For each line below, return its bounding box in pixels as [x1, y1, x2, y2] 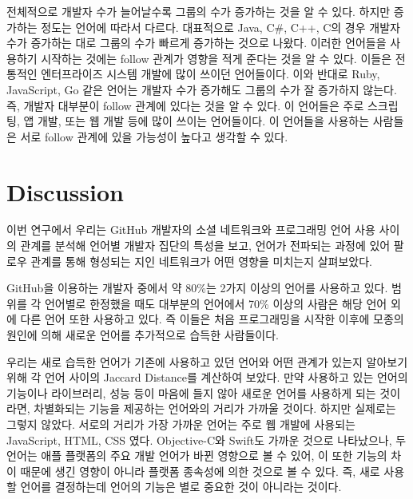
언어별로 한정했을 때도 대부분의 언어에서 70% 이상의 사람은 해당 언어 [44, 295, 387, 311]
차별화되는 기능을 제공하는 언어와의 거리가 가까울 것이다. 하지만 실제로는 [34, 400, 396, 417]
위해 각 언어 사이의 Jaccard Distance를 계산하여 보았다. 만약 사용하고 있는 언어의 [6, 369, 408, 386]
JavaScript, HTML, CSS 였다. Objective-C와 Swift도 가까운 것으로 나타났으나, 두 [6, 431, 407, 448]
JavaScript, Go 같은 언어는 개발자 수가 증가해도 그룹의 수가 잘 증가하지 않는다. [6, 81, 397, 97]
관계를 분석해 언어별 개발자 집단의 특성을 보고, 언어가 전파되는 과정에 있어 [20, 237, 391, 254]
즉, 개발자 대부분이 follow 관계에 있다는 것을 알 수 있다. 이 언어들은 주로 [6, 97, 364, 113]
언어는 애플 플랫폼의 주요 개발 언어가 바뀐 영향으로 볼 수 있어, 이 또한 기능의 [6, 447, 387, 464]
